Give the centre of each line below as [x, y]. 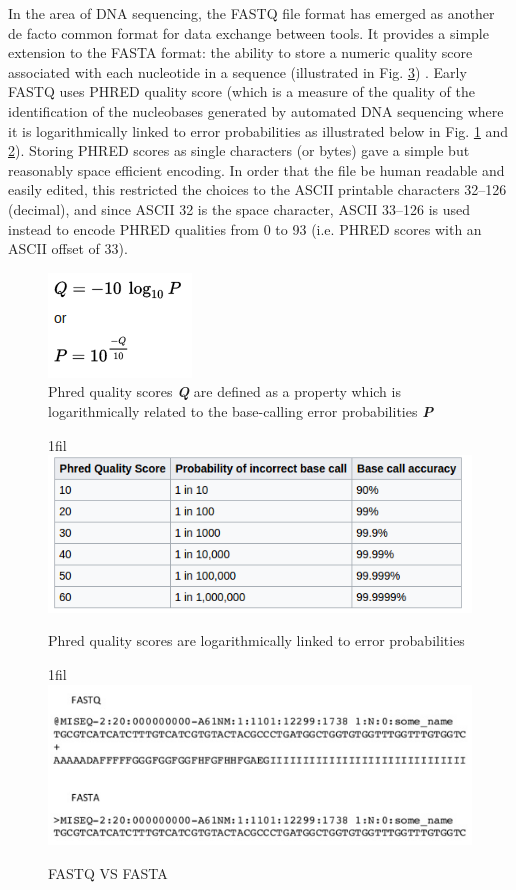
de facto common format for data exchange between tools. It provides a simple [248, 32]
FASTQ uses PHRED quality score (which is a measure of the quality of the [241, 91]
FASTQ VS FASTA [108, 872]
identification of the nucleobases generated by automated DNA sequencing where [256, 110]
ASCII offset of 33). [68, 248]
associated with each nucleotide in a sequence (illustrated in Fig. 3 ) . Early [237, 71]
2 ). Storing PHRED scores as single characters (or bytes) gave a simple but [239, 150]
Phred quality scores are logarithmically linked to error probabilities [256, 640]
